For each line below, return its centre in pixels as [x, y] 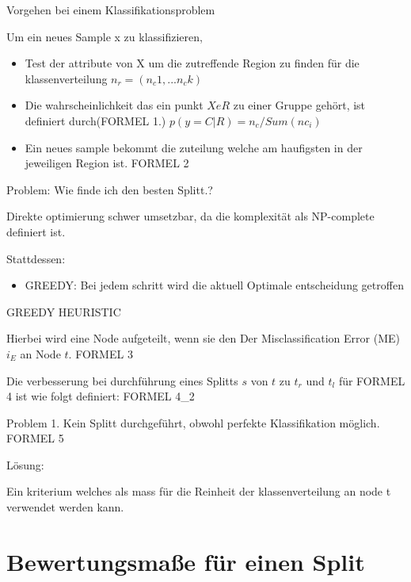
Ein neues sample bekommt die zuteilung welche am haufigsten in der [194, 147]
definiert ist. [36, 231]
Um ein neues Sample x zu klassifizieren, [105, 36]
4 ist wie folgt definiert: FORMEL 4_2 [101, 396]
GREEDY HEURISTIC [64, 311]
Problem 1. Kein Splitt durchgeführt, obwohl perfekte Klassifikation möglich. [193, 422]
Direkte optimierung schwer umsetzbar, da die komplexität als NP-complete [190, 216]
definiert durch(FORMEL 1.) [95, 120]
